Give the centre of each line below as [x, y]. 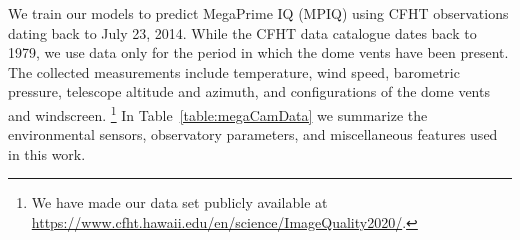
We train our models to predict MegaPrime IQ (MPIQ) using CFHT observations [258, 13]
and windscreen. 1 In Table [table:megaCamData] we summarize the [218, 113]
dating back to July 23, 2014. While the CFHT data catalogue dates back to [242, 32]
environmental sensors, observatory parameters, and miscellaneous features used [253, 134]
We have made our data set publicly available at [179, 202]
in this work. [47, 153]
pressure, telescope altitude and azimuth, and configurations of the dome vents [249, 91]
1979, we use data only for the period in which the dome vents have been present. [258, 52]
